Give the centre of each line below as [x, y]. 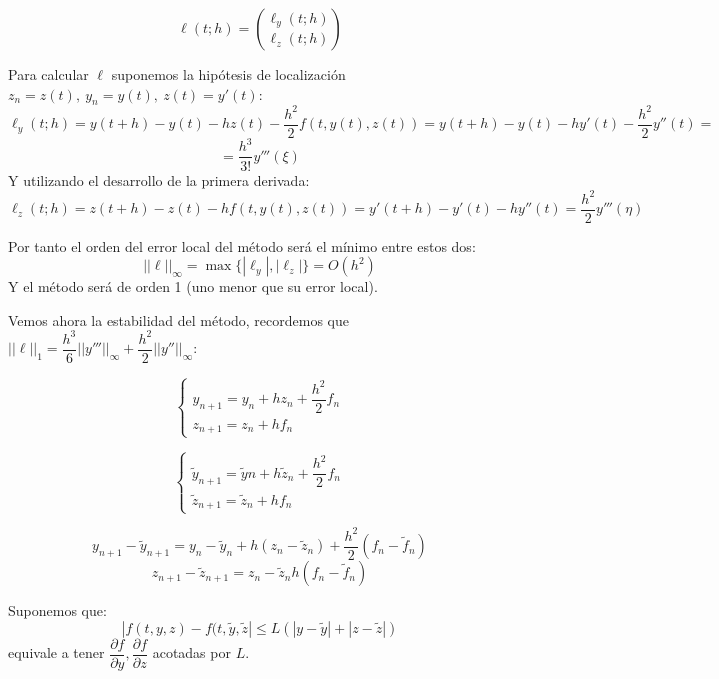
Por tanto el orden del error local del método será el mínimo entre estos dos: [242, 245]
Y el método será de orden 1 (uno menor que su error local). [193, 286]
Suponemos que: [57, 610]
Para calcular [48, 74]
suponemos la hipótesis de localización [228, 74]
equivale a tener [56, 652]
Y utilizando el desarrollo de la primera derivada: [159, 179]
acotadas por [191, 652]
